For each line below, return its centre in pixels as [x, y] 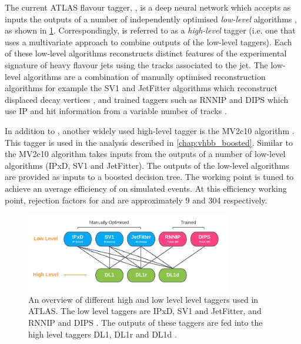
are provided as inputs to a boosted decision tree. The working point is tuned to [149, 177]
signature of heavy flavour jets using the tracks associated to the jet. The [136, 64]
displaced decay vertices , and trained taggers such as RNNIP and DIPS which [147, 99]
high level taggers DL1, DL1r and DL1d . [103, 334]
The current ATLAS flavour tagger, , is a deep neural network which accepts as [148, 7]
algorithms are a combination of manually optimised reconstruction [144, 76]
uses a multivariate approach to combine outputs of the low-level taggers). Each [148, 41]
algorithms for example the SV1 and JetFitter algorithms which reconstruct [141, 88]
